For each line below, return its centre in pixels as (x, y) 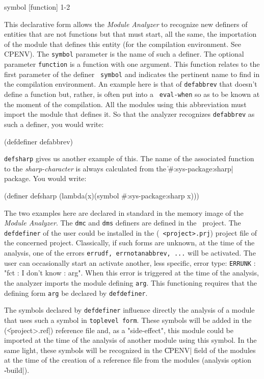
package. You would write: (45, 178)
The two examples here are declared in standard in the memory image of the (124, 212)
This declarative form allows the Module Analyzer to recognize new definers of (126, 24)
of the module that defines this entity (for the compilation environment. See (123, 44)
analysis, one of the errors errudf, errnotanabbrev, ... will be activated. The (130, 253)
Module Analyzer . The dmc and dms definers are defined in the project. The (123, 223)
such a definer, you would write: (54, 124)
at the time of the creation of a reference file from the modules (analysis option (128, 360)
